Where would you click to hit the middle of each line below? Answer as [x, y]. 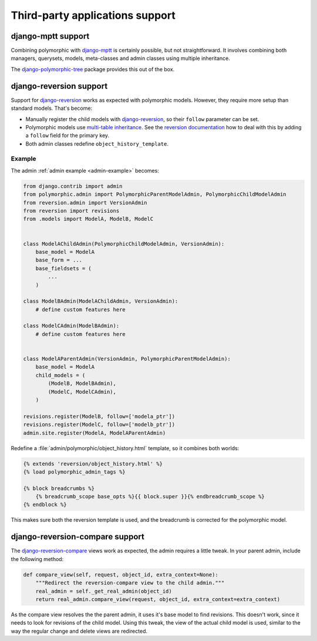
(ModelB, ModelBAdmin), [82, 384]
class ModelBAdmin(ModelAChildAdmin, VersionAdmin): [101, 301]
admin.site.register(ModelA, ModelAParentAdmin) [95, 433]
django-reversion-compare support [78, 537]
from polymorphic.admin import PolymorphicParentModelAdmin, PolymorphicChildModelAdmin [155, 194]
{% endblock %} [45, 505]
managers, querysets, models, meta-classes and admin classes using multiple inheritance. [120, 58]
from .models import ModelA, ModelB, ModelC [88, 219]
